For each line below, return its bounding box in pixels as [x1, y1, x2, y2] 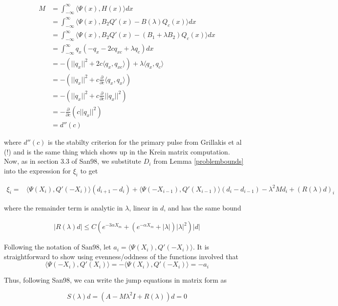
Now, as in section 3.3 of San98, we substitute [4, 156, 142, 166]
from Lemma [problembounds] [153, 156, 244, 166]
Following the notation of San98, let [4, 242, 111, 252]
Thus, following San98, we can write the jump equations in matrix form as [4, 275, 227, 285]
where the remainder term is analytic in [4, 202, 123, 212]
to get [80, 165, 98, 175]
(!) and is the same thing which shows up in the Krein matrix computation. [4, 146, 230, 156]
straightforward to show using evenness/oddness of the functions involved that [4, 251, 238, 261]
